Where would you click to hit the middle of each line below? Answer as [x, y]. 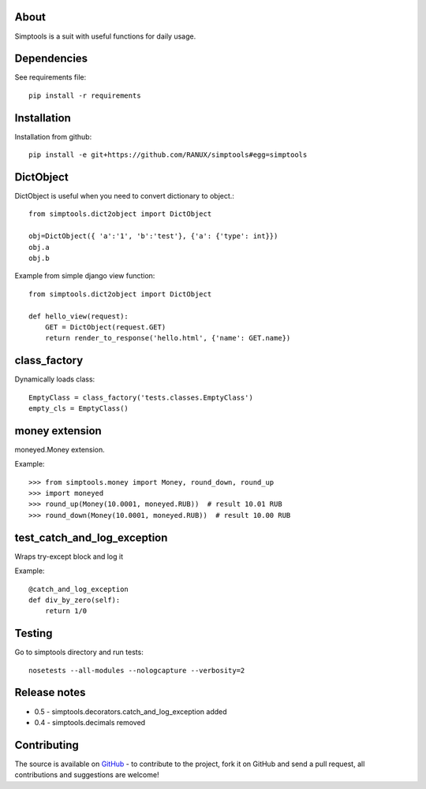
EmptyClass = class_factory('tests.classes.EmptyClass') [141, 397]
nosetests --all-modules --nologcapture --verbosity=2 [137, 670]
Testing [34, 633]
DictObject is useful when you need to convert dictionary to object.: [124, 196]
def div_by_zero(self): [75, 600]
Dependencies [51, 59]
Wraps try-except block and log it [69, 556]
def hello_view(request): [79, 316]
